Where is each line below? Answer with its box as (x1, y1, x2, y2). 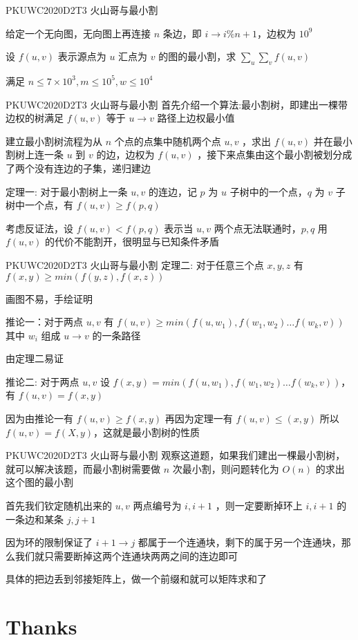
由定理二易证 (6, 351, 64, 366)
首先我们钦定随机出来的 (6, 498, 112, 513)
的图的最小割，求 (158, 49, 236, 64)
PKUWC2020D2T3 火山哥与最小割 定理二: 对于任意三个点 (6, 257, 264, 272)
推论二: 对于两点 (6, 374, 79, 388)
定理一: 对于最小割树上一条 (6, 184, 128, 198)
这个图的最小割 (6, 475, 73, 489)
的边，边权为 (96, 147, 155, 162)
